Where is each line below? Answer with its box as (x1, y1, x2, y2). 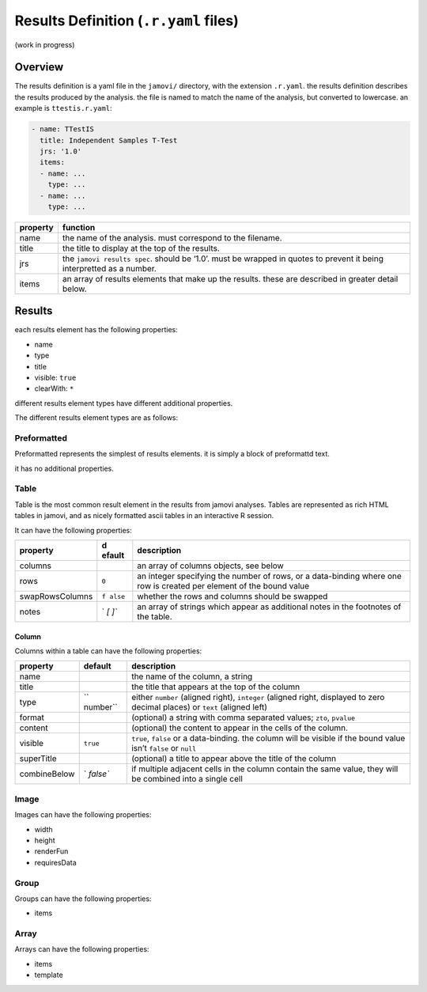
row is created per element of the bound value (137, 581, 310, 592)
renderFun (34, 846, 69, 856)
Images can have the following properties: (14, 810, 152, 820)
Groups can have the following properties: (14, 894, 152, 903)
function (62, 221, 96, 233)
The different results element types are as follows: (14, 413, 179, 422)
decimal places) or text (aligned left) (131, 702, 268, 713)
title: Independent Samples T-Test (40, 135, 178, 145)
